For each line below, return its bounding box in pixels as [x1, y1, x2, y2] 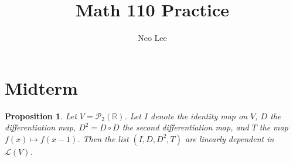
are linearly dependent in [185, 132, 274, 144]
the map [259, 121, 288, 133]
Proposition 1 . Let [5, 109, 77, 122]
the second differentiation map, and [122, 121, 249, 133]
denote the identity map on [151, 109, 248, 122]
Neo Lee [138, 32, 167, 44]
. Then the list [77, 132, 129, 144]
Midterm [5, 75, 78, 99]
